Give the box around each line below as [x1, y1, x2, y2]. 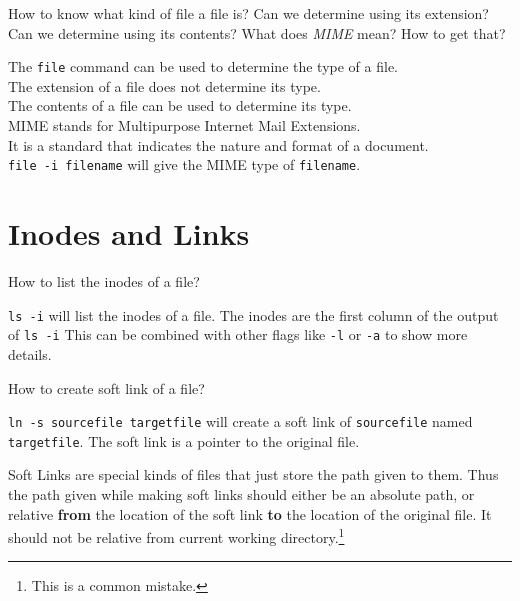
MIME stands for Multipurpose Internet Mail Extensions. [8, 115, 361, 136]
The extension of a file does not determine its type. [8, 75, 321, 96]
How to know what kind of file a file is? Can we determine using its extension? [8, 3, 489, 23]
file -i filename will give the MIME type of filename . [8, 154, 361, 175]
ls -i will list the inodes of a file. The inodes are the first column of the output [8, 304, 499, 325]
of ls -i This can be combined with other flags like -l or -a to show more [8, 324, 468, 345]
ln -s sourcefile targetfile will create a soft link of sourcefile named [8, 411, 473, 432]
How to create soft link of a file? [8, 377, 205, 398]
